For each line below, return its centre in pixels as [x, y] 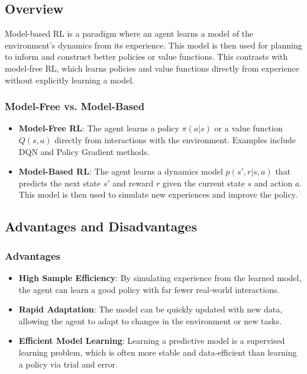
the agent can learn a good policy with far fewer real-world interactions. [149, 289]
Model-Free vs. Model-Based [75, 106]
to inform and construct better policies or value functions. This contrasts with [146, 57]
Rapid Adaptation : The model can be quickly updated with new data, [151, 309]
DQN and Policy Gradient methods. [84, 151]
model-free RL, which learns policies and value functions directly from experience [152, 68]
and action [273, 183]
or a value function [248, 128]
